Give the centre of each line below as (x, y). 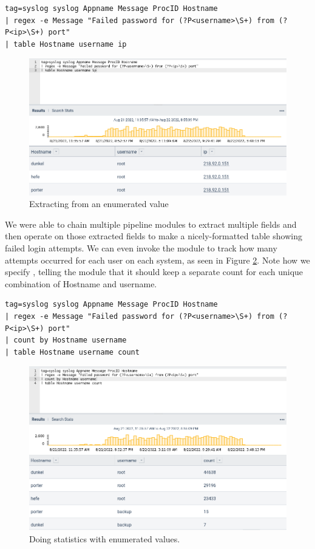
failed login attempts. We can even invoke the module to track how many (141, 248)
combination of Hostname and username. (81, 283)
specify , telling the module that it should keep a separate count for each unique (154, 272)
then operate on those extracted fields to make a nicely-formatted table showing (154, 236)
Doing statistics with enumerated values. (105, 538)
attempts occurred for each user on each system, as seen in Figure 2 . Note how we (157, 260)
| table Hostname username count (72, 352)
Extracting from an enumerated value (99, 204)
